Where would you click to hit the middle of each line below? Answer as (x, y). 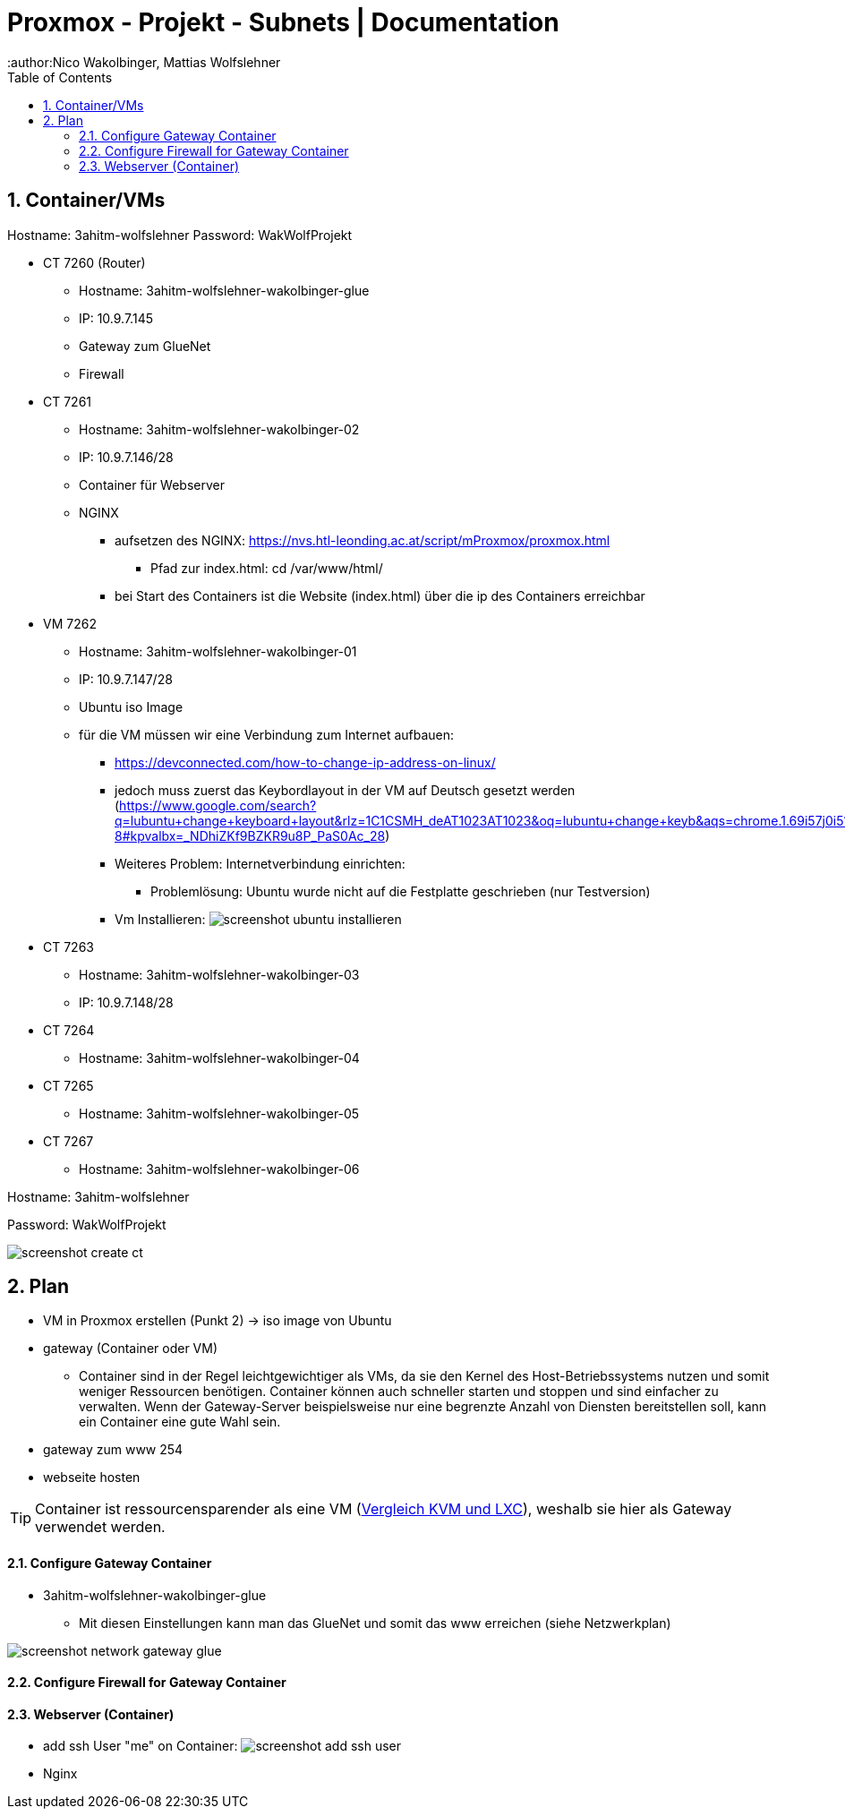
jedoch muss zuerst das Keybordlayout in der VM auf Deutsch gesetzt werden (345, 790)
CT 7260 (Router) (94, 262)
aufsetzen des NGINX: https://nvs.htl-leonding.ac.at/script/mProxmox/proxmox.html (363, 540)
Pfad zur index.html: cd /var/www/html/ (267, 568)
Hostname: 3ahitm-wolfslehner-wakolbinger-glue (224, 290)
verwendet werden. (100, 1527)
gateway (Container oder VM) (131, 1349)
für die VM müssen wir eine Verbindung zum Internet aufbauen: (267, 734)
